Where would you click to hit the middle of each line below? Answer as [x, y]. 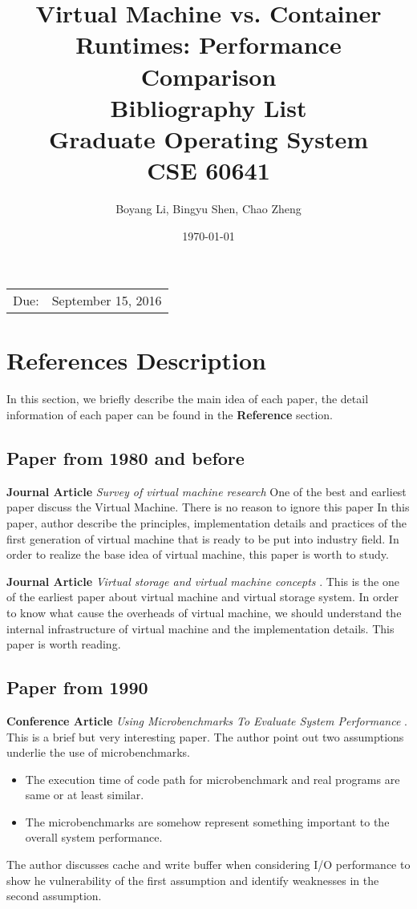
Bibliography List [208, 107]
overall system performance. [94, 837]
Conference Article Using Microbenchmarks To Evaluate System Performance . [207, 720]
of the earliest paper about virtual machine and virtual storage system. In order [203, 597]
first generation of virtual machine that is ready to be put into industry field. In [203, 538]
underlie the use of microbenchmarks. [98, 752]
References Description [136, 360]
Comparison [208, 76]
